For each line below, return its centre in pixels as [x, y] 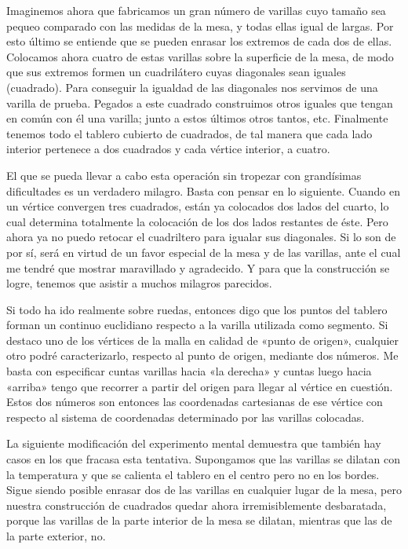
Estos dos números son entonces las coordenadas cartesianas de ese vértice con [195, 402]
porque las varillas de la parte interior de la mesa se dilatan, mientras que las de [199, 520]
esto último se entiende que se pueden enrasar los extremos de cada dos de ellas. [199, 41]
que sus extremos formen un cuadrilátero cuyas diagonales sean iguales [176, 72]
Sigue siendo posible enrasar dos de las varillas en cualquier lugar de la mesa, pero [204, 490]
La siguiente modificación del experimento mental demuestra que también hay [194, 443]
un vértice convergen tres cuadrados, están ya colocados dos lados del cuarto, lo [198, 206]
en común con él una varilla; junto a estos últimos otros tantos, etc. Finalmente [197, 118]
